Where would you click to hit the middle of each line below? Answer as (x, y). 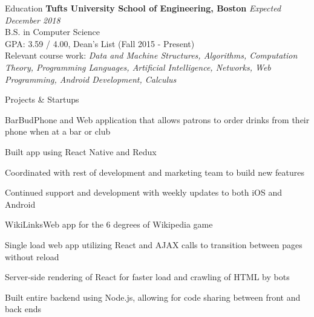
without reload (32, 256)
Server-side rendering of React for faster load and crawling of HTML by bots (147, 277)
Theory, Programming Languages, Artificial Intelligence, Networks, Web (138, 67)
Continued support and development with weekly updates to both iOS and (143, 192)
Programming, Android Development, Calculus (91, 79)
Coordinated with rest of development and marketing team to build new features (155, 172)
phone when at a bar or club (58, 131)
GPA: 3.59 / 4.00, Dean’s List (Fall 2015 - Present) (100, 43)
